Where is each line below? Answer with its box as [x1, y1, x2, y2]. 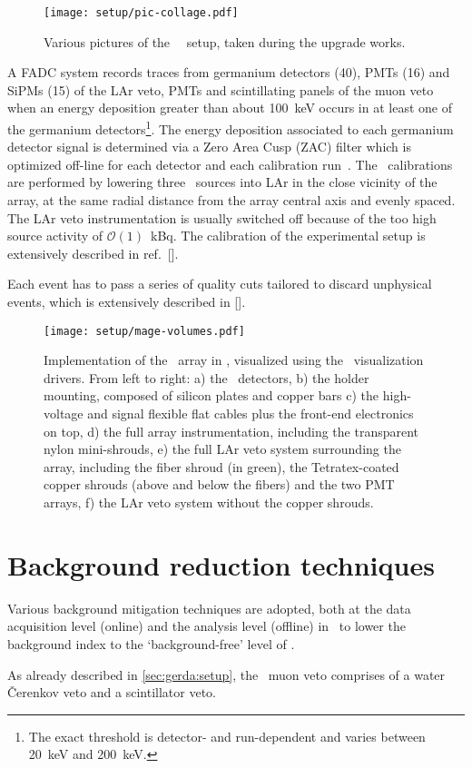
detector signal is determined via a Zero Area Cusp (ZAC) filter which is [7, 137, 411, 156]
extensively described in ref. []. [7, 243, 179, 262]
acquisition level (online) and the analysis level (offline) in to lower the [7, 616, 406, 635]
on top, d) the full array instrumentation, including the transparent [44, 421, 419, 440]
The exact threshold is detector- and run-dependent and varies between [28, 726, 426, 745]
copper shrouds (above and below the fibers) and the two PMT [44, 475, 395, 494]
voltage [44, 404, 84, 423]
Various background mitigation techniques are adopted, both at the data [7, 598, 411, 617]
